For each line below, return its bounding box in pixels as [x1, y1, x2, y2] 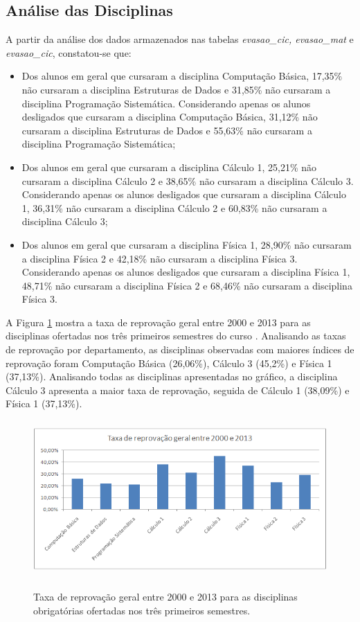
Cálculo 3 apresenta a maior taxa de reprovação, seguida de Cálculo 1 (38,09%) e [6, 382, 350, 397]
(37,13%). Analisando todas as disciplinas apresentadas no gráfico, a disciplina [6, 369, 338, 384]
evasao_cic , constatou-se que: [6, 45, 132, 60]
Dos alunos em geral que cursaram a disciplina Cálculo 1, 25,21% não [21, 159, 317, 174]
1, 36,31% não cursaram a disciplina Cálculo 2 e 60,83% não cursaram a [21, 200, 327, 215]
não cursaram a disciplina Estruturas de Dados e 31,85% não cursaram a [21, 82, 331, 96]
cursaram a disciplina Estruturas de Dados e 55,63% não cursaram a [21, 123, 312, 137]
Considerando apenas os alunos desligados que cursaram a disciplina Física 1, [21, 265, 350, 279]
